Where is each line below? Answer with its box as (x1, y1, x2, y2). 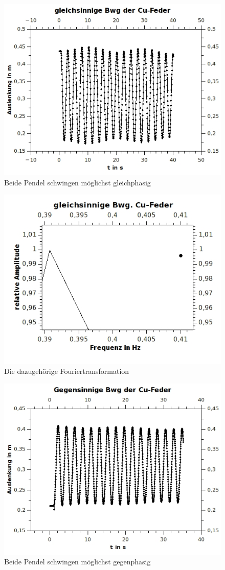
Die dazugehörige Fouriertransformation (4, 366, 129, 376)
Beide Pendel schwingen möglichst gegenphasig (4, 556, 151, 567)
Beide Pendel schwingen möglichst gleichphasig (4, 177, 151, 187)
